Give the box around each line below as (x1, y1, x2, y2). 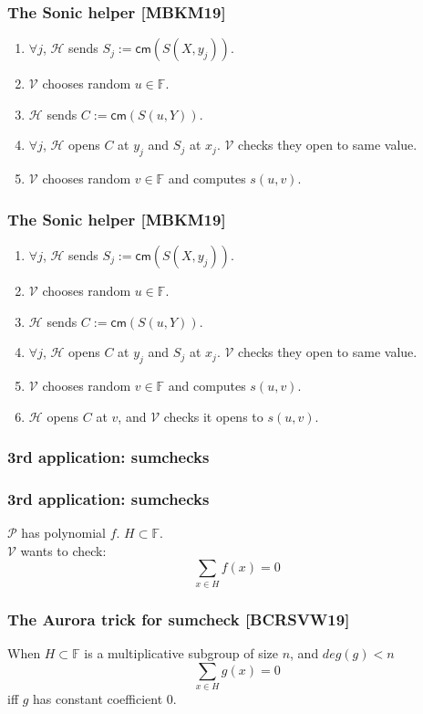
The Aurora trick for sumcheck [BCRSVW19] (7, 607, 350, 630)
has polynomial (21, 523, 107, 542)
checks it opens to (163, 406, 263, 425)
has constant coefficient (33, 688, 163, 708)
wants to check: (20, 541, 107, 560)
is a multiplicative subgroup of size (84, 643, 278, 662)
